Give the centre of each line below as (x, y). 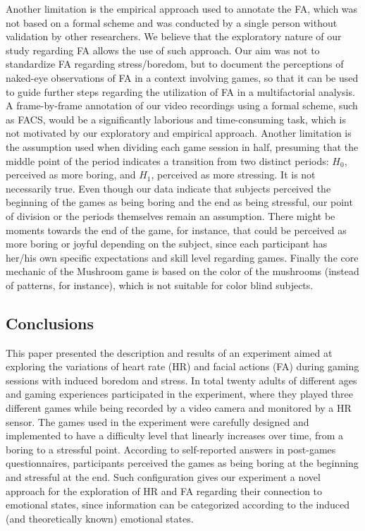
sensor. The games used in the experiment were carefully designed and (157, 421)
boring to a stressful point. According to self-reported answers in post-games (171, 449)
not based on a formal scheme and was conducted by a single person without (172, 22)
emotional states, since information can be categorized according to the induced (178, 505)
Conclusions (50, 323)
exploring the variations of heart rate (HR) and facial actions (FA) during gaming (182, 366)
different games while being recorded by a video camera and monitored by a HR (179, 408)
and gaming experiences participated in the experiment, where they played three (179, 394)
